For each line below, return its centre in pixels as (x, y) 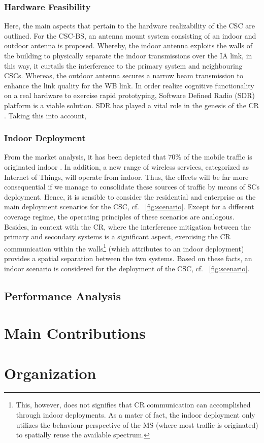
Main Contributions (75, 333)
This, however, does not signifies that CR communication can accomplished (133, 405)
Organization (50, 373)
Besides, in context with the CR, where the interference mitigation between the (127, 226)
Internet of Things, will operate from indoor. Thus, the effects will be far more (126, 177)
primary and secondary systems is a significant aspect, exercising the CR (117, 236)
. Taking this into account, (45, 115)
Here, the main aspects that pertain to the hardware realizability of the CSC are (129, 26)
